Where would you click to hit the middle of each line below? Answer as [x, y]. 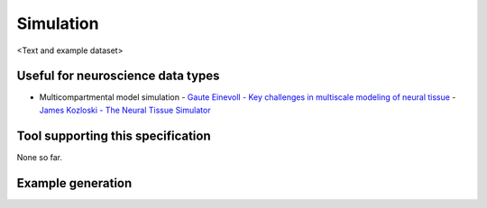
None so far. [40, 157]
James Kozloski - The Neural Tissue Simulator [125, 110]
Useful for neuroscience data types [118, 76]
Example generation [74, 183]
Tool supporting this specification [114, 136]
